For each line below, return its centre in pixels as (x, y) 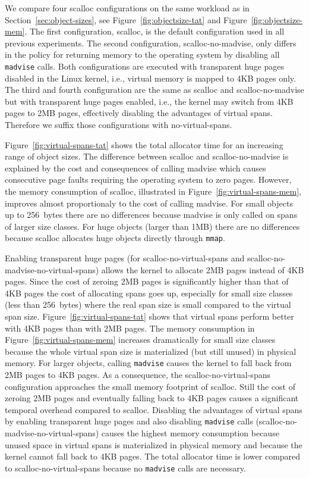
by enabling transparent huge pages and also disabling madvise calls (129, 421)
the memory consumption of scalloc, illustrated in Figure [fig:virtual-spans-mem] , (153, 191)
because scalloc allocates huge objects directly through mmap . (115, 238)
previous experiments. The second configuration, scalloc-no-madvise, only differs (151, 43)
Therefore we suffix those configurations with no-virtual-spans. (119, 124)
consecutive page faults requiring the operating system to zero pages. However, (148, 179)
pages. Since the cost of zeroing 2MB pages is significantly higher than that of (147, 281)
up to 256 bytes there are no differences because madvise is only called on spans (151, 215)
